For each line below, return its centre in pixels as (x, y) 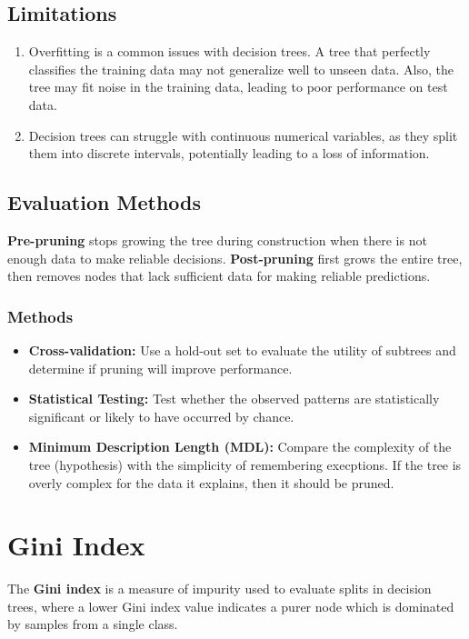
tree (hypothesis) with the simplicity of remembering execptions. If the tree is (245, 464)
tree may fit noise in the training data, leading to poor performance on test (238, 87)
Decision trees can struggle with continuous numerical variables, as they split (243, 135)
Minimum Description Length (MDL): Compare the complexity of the (240, 447)
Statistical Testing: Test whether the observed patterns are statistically (234, 399)
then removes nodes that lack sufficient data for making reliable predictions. (219, 276)
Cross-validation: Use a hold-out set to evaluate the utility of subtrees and (242, 349)
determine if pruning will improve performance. (160, 368)
